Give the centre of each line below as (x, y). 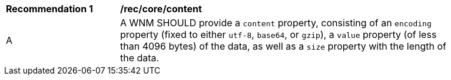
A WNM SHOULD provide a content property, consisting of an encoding (276, 23)
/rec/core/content (161, 9)
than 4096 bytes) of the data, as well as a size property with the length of (283, 46)
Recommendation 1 (49, 9)
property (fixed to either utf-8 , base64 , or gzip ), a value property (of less (278, 34)
